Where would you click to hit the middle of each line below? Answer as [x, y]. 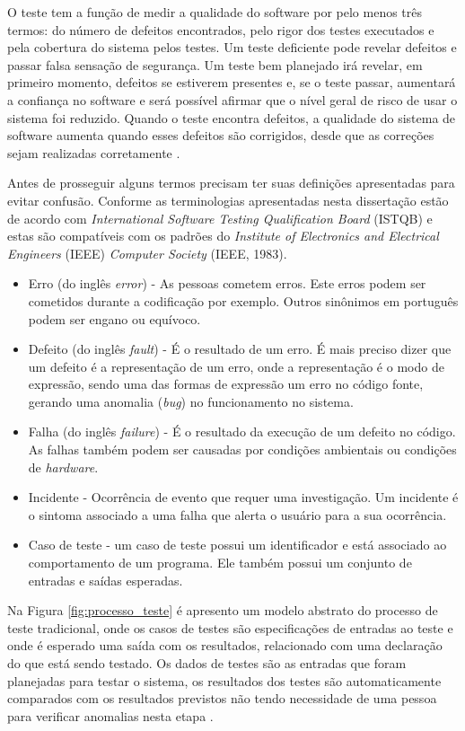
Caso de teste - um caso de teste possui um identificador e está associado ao [237, 545]
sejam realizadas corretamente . [94, 152]
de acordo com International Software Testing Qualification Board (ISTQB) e [220, 218]
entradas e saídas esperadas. [105, 580]
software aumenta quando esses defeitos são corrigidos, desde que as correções [221, 135]
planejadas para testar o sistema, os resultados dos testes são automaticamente [224, 680]
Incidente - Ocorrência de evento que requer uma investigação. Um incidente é [243, 497]
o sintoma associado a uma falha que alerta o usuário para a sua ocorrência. [237, 514]
